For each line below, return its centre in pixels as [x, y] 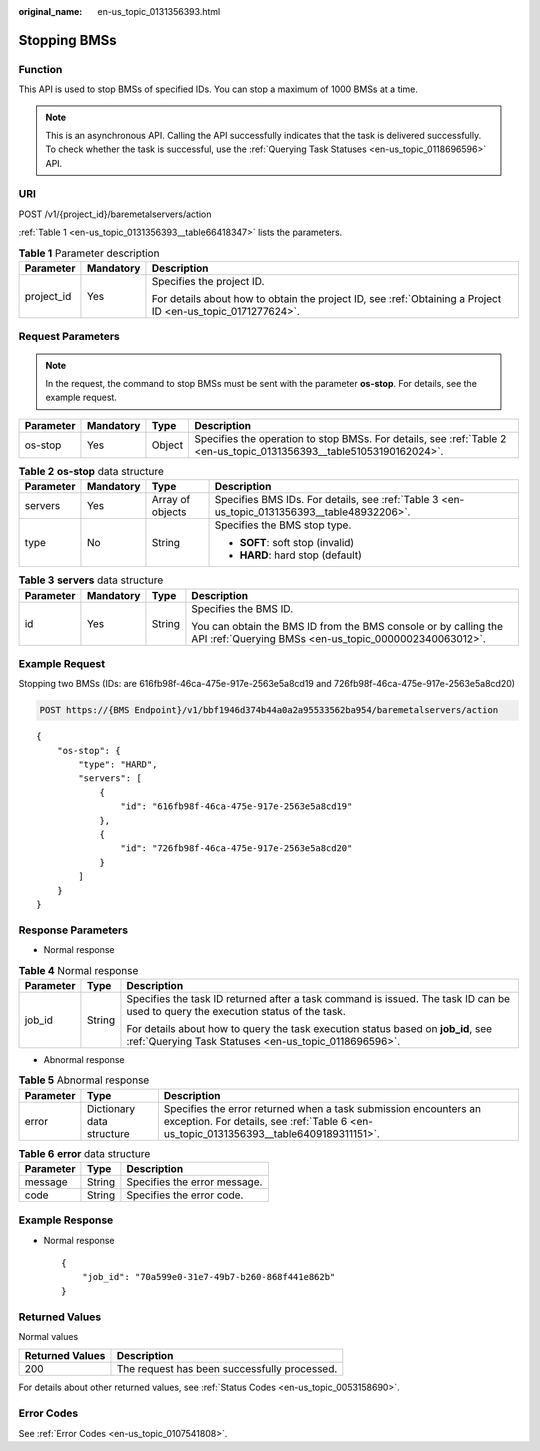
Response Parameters [73, 930]
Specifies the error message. [194, 1182]
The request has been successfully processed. [227, 1369]
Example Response [66, 1220]
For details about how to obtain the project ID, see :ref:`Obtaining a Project [326, 299]
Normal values [48, 1337]
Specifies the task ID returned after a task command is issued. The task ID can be [318, 998]
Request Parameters [69, 337]
